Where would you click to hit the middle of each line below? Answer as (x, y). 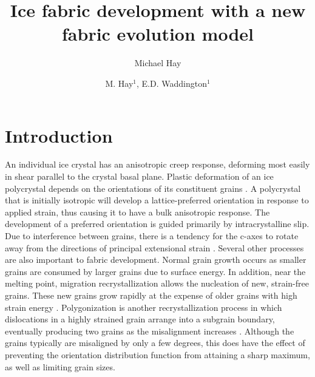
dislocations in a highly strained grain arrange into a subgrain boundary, (140, 319)
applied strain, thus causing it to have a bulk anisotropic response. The (137, 212)
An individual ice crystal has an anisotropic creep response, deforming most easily (157, 164)
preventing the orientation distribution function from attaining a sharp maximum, (157, 354)
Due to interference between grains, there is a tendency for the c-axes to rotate (152, 236)
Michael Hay (158, 63)
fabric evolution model (158, 34)
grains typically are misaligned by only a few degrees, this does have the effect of (155, 343)
